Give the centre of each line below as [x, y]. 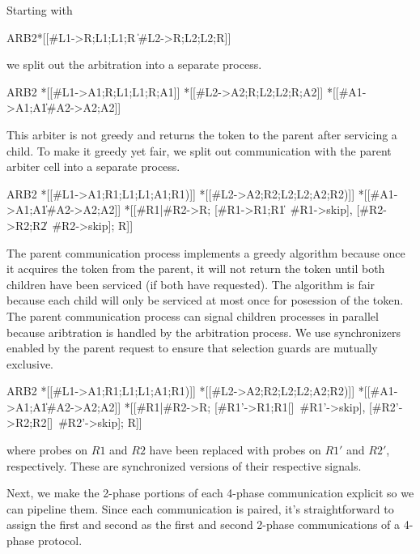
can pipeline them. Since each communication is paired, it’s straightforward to [200, 508]
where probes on [47, 450]
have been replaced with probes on [235, 450]
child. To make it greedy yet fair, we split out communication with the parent [199, 150]
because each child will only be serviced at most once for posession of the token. [205, 300]
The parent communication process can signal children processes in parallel [193, 315]
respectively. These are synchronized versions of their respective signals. [184, 465]
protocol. [60, 541]
